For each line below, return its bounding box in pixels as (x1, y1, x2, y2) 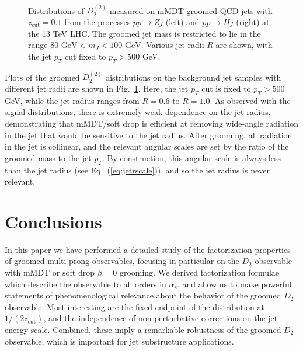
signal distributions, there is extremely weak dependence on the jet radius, (5, 106, 271, 118)
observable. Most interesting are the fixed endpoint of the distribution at (5, 300, 265, 312)
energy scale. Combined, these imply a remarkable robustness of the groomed (5, 324, 281, 336)
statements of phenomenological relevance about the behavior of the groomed (5, 289, 281, 301)
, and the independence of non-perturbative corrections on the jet (43, 312, 278, 324)
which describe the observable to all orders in (5, 277, 166, 290)
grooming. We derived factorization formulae (119, 266, 280, 279)
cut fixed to (64, 50, 106, 62)
